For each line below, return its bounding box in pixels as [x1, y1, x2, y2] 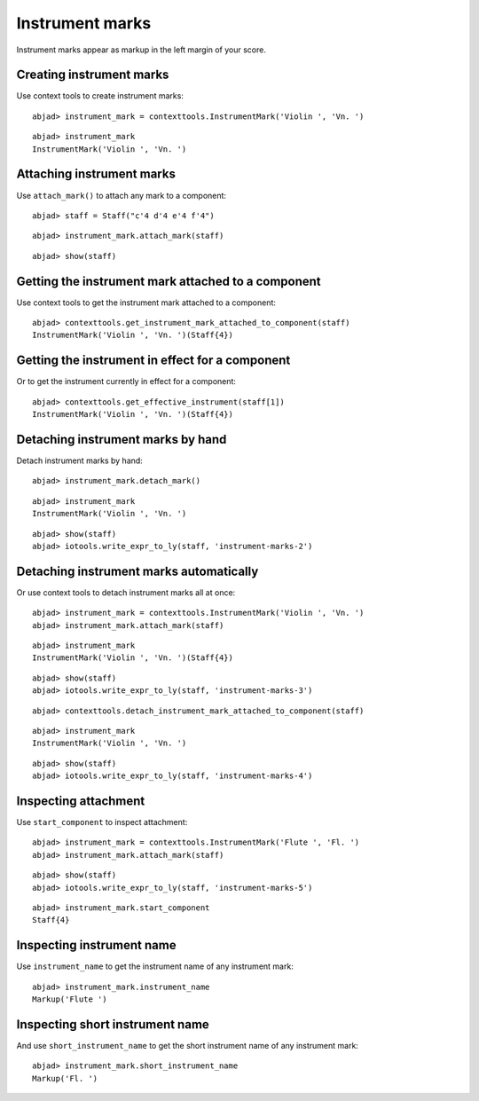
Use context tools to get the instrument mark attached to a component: [16, 297, 277, 308]
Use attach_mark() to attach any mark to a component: [16, 190, 226, 201]
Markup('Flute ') [32, 995, 107, 1004]
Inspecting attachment [16, 793, 145, 808]
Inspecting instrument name [16, 938, 177, 953]
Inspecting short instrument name [16, 1017, 210, 1032]
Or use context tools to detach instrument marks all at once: [16, 586, 236, 598]
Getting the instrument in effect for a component [16, 353, 291, 368]
